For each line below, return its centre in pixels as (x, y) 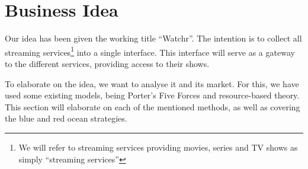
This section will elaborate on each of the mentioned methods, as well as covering (153, 106)
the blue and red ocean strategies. (66, 118)
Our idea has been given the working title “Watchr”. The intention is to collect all (153, 38)
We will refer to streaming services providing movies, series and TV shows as (158, 147)
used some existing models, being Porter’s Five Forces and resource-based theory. (152, 95)
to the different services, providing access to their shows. (107, 63)
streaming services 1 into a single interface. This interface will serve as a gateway (150, 51)
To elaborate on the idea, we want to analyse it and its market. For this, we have (152, 83)
